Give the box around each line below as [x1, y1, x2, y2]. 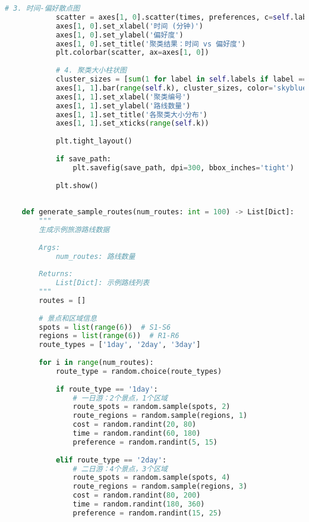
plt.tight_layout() [55, 137, 133, 146]
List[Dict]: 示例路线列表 [55, 279, 150, 287]
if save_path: [55, 154, 111, 163]
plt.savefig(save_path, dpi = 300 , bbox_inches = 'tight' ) [72, 163, 294, 172]
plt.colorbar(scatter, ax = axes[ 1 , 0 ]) [55, 48, 209, 57]
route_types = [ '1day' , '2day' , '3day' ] [39, 340, 201, 349]
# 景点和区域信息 [39, 314, 97, 323]
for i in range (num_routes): [39, 358, 154, 367]
